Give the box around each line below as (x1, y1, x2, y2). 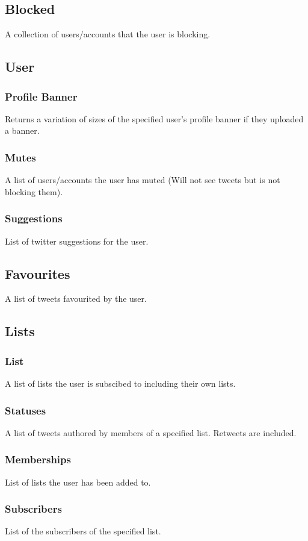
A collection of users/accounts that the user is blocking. (5, 28, 211, 40)
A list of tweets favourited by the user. (5, 292, 147, 305)
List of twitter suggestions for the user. (5, 234, 149, 247)
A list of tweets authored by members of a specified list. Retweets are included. (5, 426, 297, 439)
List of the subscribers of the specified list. (5, 525, 161, 537)
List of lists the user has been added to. (5, 475, 151, 488)
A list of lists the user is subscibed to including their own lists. (5, 377, 236, 389)
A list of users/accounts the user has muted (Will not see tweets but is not (5, 174, 280, 186)
